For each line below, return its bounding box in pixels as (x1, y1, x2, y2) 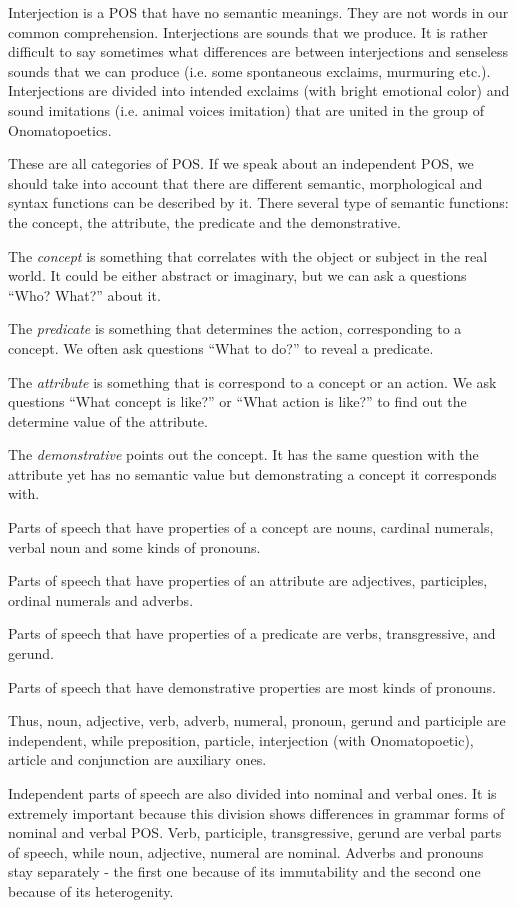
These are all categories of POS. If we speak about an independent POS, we (8, 153, 474, 174)
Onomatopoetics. (8, 119, 112, 140)
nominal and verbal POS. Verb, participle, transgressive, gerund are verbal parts (8, 822, 502, 843)
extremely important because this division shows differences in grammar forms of (8, 802, 505, 823)
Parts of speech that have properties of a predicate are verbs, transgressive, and (8, 623, 496, 644)
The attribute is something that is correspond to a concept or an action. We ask (8, 371, 497, 392)
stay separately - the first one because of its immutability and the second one (8, 861, 481, 882)
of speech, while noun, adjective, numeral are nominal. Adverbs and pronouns (8, 841, 484, 862)
